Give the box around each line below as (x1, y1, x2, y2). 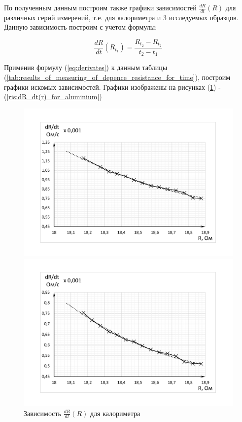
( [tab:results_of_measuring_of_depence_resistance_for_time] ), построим (4, 72, 231, 82)
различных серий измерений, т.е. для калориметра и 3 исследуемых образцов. (4, 12, 239, 22)
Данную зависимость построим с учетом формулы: (4, 22, 157, 32)
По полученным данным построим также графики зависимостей (4, 2, 197, 12)
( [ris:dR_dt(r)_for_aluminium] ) (4, 91, 102, 102)
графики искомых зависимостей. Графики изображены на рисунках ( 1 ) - (4, 81, 221, 92)
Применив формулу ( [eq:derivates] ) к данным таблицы (4, 62, 168, 73)
